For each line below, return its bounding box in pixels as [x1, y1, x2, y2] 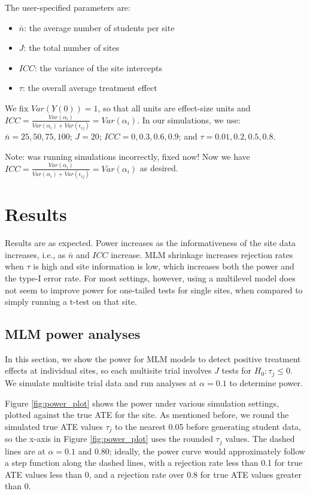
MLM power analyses [5, 325, 141, 343]
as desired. [139, 162, 178, 174]
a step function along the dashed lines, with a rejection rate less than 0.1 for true [5, 456, 303, 469]
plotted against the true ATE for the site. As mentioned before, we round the [5, 408, 289, 421]
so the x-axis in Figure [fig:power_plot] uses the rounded [5, 432, 213, 445]
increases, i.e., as [5, 248, 66, 260]
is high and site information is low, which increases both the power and [33, 260, 294, 272]
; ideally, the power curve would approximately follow [109, 444, 305, 457]
